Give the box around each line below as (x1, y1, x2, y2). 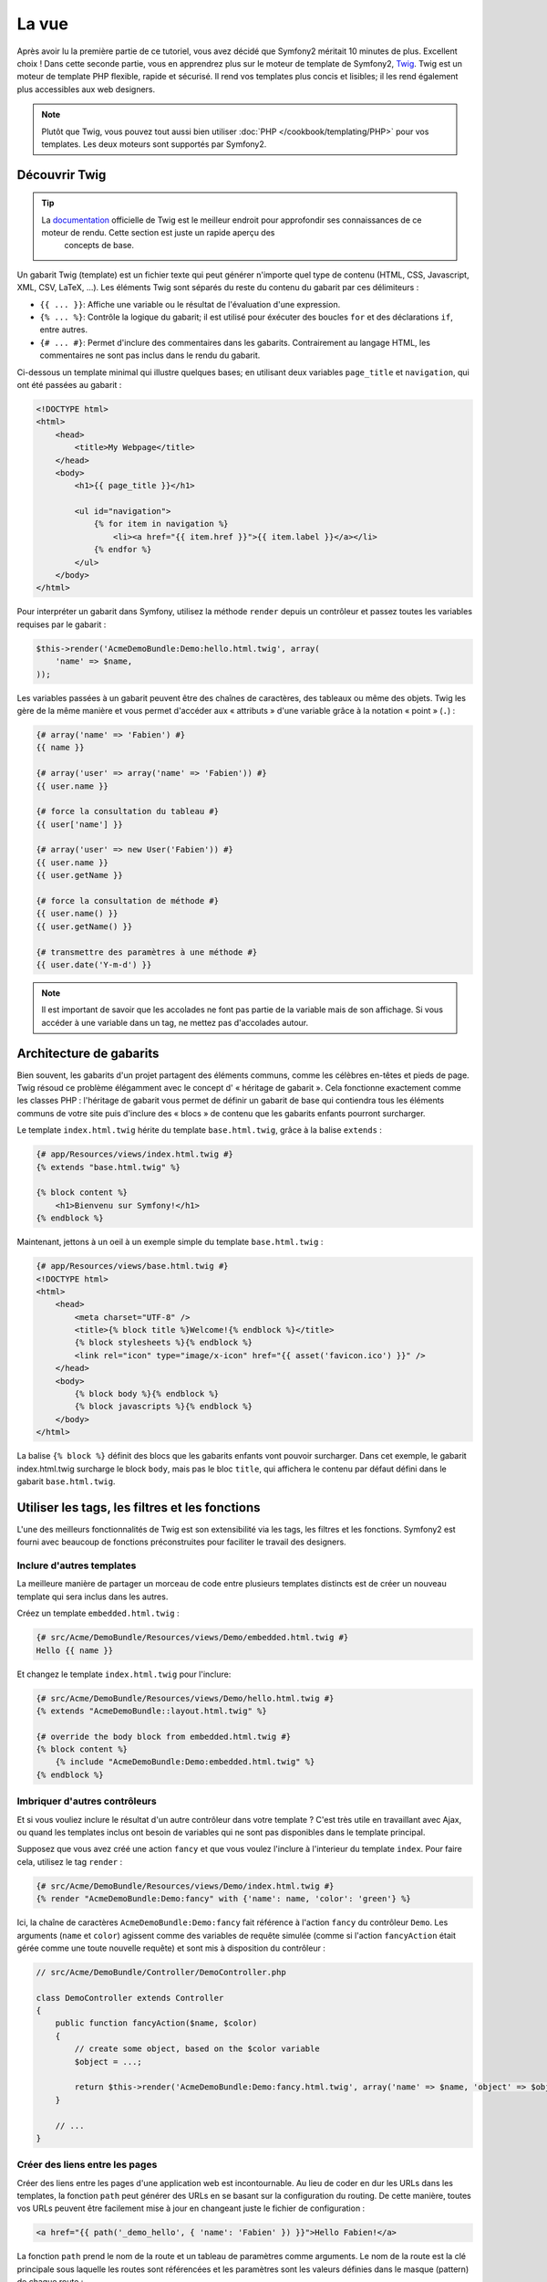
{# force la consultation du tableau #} (36, 806, 219, 817)
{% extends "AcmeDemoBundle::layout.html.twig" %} (36, 1705, 268, 1716)
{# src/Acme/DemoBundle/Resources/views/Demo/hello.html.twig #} (36, 1693, 335, 1703)
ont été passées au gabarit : (16, 379, 122, 390)
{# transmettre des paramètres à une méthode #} (36, 947, 258, 958)
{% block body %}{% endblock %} (74, 1388, 219, 1399)
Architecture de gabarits (16, 1045, 160, 1061)
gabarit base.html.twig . (16, 1475, 116, 1487)
